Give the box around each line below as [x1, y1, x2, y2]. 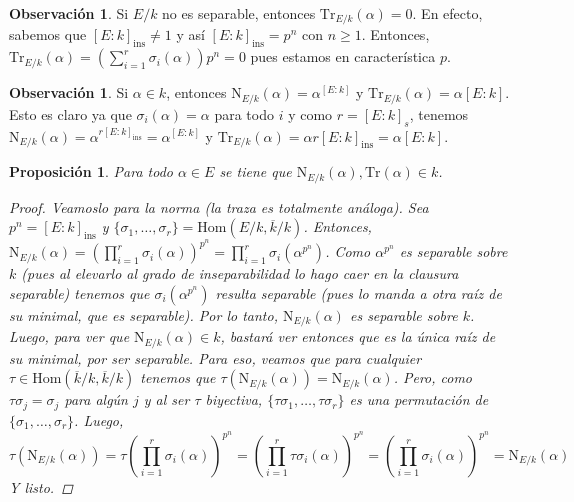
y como [288, 103, 333, 124]
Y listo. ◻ [9, 476, 73, 497]
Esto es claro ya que [9, 103, 132, 124]
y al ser [143, 389, 190, 410]
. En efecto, [412, 3, 483, 23]
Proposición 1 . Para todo [9, 161, 173, 182]
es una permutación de [349, 389, 489, 410]
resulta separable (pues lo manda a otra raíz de [215, 282, 502, 303]
